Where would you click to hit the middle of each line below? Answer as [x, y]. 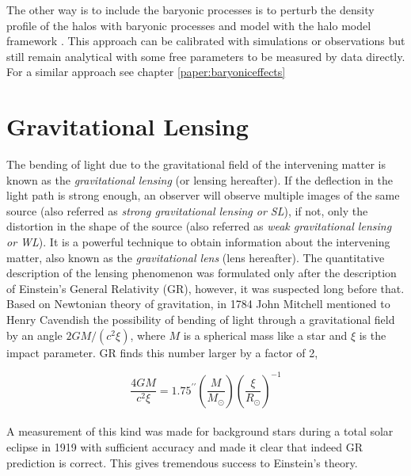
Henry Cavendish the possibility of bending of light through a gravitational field [201, 320]
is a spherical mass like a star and [265, 335]
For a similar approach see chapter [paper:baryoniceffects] [146, 72]
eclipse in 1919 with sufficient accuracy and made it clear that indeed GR [185, 446]
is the [373, 335]
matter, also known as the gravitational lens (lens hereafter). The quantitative [196, 257]
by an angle [34, 335]
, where [148, 335]
